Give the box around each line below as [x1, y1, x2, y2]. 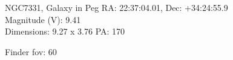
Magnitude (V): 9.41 [5, 13, 81, 25]
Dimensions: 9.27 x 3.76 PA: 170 [5, 25, 125, 38]
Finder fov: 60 [5, 45, 57, 58]
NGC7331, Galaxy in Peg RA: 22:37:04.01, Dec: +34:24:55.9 [5, 1, 228, 13]
